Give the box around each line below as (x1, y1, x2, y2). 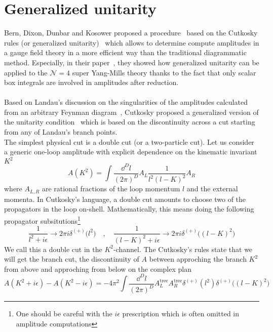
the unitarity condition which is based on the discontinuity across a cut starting (4, 116, 255, 127)
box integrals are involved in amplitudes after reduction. (4, 77, 179, 88)
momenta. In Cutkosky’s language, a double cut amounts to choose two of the (4, 193, 246, 204)
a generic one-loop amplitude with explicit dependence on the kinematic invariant (4, 146, 257, 157)
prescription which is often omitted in (122, 308, 240, 319)
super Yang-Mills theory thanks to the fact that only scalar (72, 67, 256, 77)
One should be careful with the (16, 308, 112, 319)
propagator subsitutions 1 (4, 214, 81, 226)
